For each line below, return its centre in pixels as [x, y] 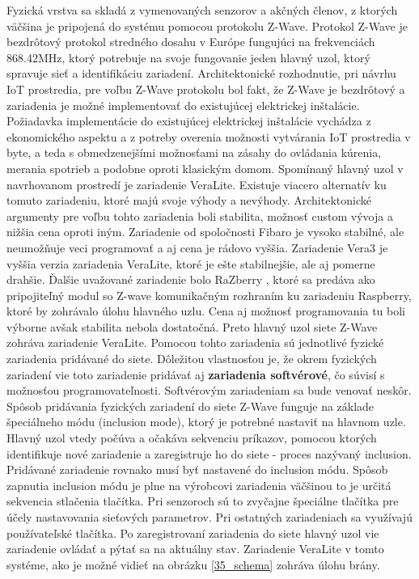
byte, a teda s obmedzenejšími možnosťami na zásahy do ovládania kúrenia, [194, 152]
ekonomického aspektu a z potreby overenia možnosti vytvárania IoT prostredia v [209, 136]
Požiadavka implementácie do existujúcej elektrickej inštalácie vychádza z [189, 121]
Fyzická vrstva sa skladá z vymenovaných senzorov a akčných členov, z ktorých [202, 10]
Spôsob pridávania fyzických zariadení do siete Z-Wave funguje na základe [190, 406]
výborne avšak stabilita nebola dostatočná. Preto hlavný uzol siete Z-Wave [192, 326]
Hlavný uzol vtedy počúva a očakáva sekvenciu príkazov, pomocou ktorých [192, 438]
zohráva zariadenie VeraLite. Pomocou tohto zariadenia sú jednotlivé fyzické [195, 342]
